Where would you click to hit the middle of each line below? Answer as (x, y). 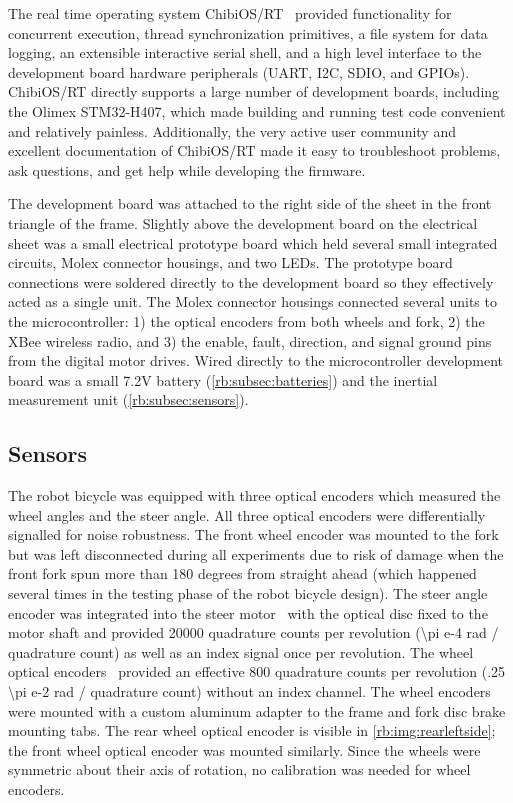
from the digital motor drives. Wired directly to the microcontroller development (256, 360)
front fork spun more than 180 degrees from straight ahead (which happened (242, 573)
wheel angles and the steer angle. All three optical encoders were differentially (247, 514)
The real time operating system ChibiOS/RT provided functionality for (230, 13)
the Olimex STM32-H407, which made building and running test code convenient (257, 110)
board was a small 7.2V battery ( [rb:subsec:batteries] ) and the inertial (223, 379)
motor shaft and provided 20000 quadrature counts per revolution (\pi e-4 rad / (253, 632)
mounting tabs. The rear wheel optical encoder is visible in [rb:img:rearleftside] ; (252, 730)
